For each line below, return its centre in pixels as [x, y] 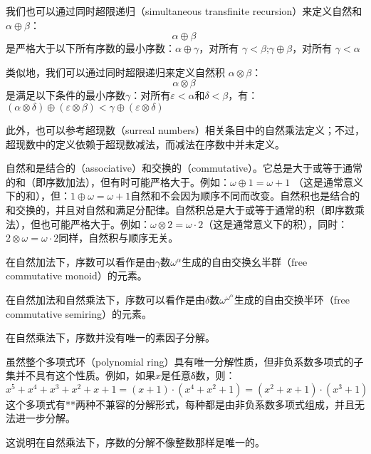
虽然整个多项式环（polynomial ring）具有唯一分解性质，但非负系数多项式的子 [185, 361]
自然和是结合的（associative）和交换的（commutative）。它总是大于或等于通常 [184, 168]
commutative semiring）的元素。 [79, 313]
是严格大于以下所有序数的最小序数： [90, 48]
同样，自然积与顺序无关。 [119, 238]
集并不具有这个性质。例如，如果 [80, 375]
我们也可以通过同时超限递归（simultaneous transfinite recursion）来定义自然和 [184, 11]
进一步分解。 [45, 418]
